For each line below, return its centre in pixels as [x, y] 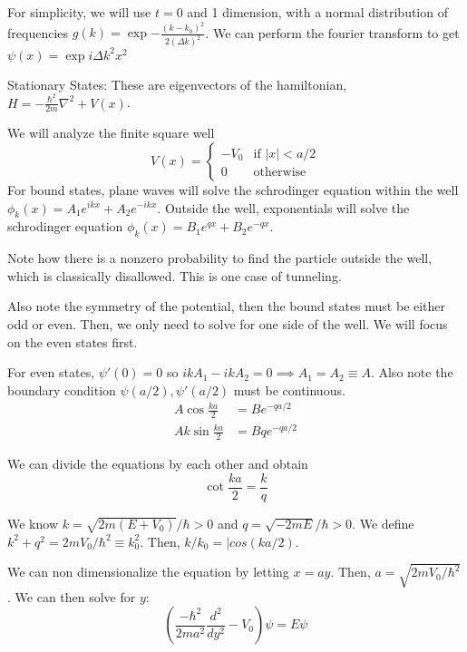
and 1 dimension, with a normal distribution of [317, 12]
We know [33, 523]
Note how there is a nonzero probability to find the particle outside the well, [220, 258]
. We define [383, 523]
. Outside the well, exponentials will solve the [283, 207]
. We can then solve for [72, 596]
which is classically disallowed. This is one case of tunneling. [175, 275]
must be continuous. [289, 389]
